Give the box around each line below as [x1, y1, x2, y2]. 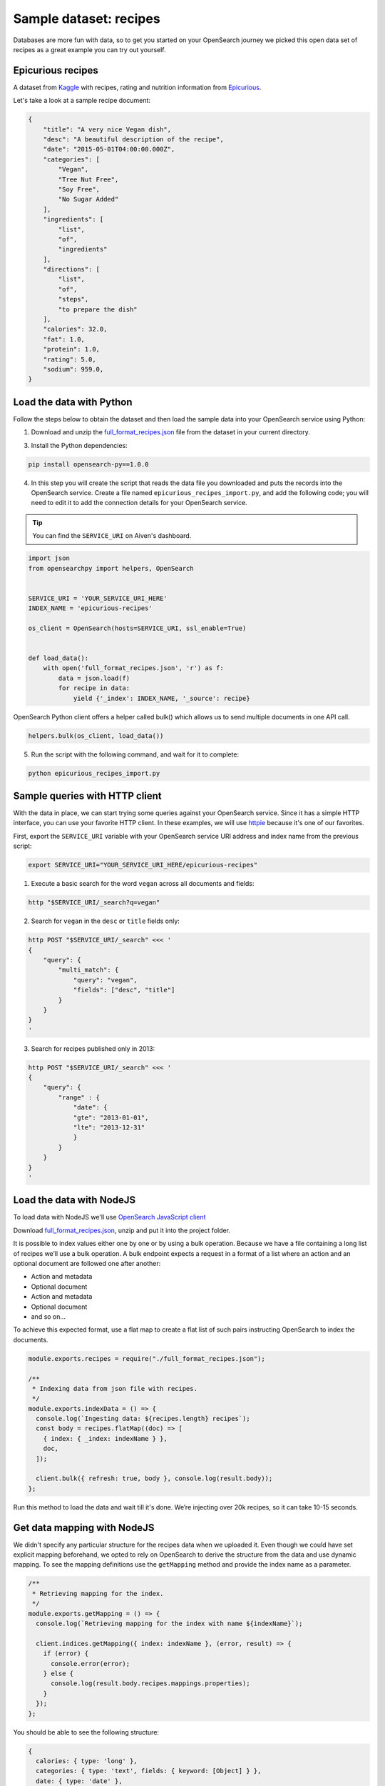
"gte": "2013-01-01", [73, 1113, 149, 1122]
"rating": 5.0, [43, 355, 96, 364]
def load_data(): [28, 654, 89, 662]
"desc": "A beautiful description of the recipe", [43, 136, 224, 143]
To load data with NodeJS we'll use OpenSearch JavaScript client [13, 1213, 206, 1222]
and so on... [31, 1312, 66, 1321]
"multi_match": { [58, 966, 119, 974]
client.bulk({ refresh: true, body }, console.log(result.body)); [36, 1475, 273, 1482]
